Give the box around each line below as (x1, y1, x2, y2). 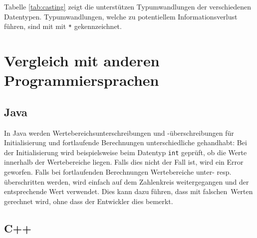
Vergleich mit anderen (4, 50, 160, 71)
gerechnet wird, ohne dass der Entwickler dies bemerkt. (4, 196, 173, 206)
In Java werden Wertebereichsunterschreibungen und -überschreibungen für (4, 127, 234, 138)
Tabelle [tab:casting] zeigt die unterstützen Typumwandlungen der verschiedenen (4, 1, 252, 11)
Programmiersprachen (4, 70, 159, 90)
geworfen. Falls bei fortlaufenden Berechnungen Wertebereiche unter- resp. (4, 167, 232, 177)
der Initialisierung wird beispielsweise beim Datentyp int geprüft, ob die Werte (4, 147, 247, 157)
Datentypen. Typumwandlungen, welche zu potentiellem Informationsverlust (4, 11, 238, 21)
